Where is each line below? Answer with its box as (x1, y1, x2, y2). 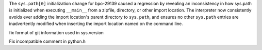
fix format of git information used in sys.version (9, 29, 104, 36)
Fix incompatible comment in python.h (9, 38, 86, 44)
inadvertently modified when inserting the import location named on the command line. (9, 21, 183, 26)
